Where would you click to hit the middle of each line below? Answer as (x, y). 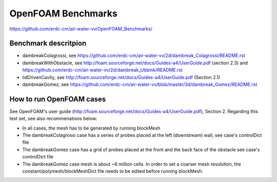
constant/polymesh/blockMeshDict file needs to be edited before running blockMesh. (113, 171)
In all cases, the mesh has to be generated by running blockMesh (91, 128)
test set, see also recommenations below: (53, 119)
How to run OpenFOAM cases (58, 99)
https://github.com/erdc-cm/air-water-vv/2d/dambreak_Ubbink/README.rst (103, 70)
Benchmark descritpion (48, 43)
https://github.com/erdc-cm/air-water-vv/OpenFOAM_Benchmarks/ (81, 29)
